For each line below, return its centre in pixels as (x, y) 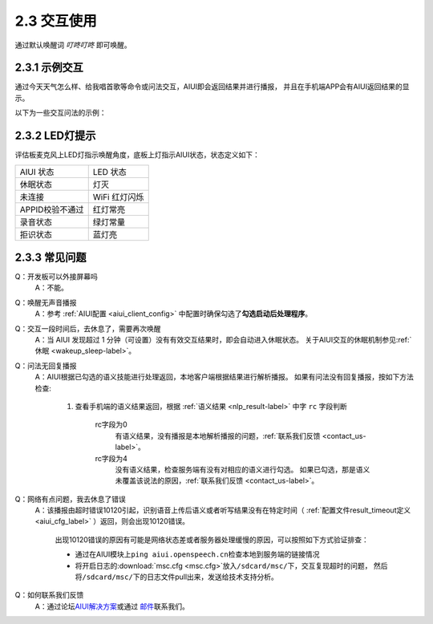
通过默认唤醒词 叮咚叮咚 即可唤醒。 (73, 45)
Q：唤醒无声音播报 (46, 302)
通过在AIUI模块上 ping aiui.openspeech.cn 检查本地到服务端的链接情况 (197, 554)
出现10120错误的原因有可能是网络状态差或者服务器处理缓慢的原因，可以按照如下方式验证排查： (212, 539)
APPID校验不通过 (52, 209)
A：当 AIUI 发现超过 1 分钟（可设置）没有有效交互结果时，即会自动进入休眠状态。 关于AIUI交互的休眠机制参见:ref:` (223, 340)
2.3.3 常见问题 (51, 257)
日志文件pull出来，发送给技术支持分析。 (212, 577)
